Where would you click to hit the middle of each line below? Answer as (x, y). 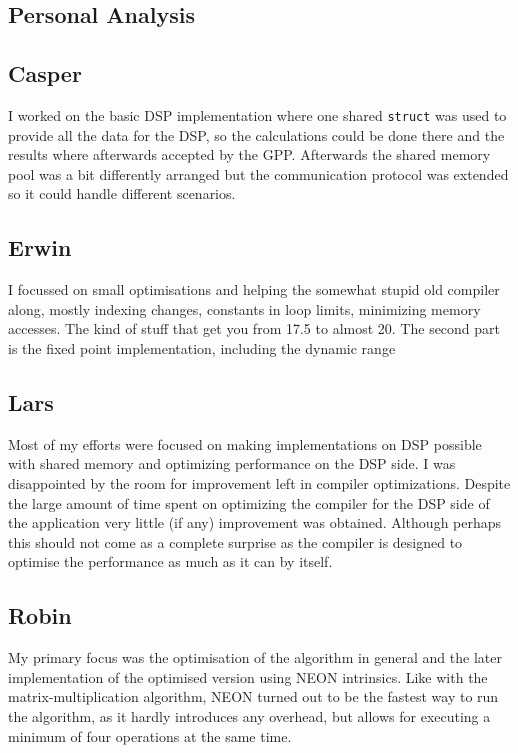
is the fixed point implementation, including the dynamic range (202, 348)
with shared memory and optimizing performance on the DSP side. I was (232, 463)
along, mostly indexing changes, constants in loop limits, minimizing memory (244, 308)
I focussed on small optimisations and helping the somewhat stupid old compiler (254, 289)
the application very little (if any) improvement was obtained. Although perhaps (255, 522)
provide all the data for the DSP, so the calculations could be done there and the (256, 134)
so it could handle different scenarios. (122, 193)
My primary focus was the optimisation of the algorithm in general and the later (255, 657)
